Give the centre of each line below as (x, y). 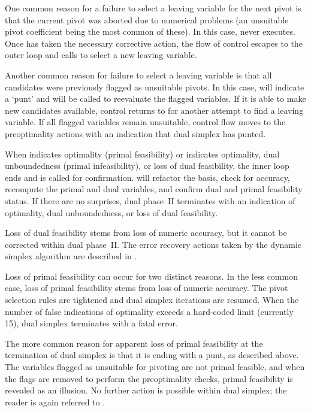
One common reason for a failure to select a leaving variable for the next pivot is (153, 8)
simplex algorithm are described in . (71, 256)
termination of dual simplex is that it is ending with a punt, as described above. (152, 355)
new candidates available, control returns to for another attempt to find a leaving (154, 110)
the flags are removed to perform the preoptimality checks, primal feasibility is (149, 378)
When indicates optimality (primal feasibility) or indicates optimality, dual (142, 154)
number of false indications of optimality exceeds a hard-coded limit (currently (149, 311)
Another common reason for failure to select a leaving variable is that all (138, 75)
